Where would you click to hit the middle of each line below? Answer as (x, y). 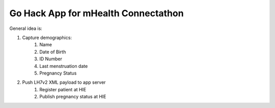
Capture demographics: (47, 38)
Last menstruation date (64, 66)
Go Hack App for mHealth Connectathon (97, 13)
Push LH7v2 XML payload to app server (64, 82)
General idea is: (26, 28)
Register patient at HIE (63, 89)
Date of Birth (53, 52)
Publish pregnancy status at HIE (73, 97)
